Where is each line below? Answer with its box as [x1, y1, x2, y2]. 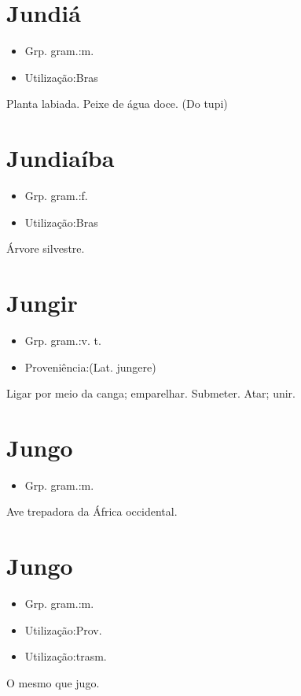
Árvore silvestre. [6, 240, 85, 257]
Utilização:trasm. [24, 648, 107, 665]
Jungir [6, 287, 78, 318]
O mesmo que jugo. [6, 674, 100, 690]
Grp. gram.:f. [24, 187, 88, 204]
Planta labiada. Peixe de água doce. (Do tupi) [6, 95, 228, 112]
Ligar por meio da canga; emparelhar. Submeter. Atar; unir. [6, 385, 296, 402]
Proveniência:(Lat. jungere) [24, 358, 156, 375]
